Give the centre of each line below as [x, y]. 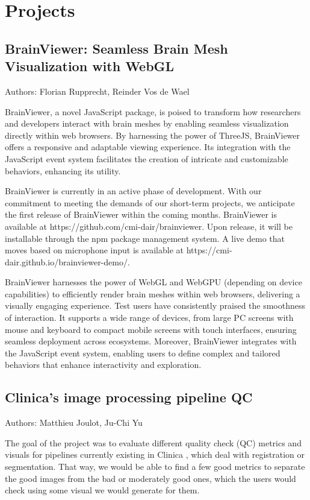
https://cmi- [209, 250]
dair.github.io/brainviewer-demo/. [67, 261]
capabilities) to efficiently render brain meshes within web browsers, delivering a [153, 293]
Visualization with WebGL [90, 66]
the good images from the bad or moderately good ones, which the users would [150, 478]
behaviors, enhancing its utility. [63, 170]
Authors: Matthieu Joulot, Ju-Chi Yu [74, 422]
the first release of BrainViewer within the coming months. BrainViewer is [141, 214]
